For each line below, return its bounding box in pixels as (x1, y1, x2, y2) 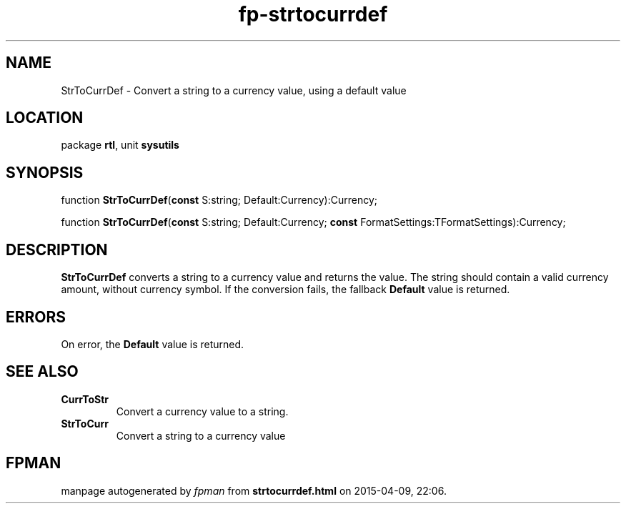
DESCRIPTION (6, 240, 108, 259)
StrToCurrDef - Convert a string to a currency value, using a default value (61, 84, 407, 97)
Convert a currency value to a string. (116, 405, 289, 417)
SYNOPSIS (6, 163, 84, 182)
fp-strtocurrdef (238, 2, 388, 26)
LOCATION (6, 109, 84, 127)
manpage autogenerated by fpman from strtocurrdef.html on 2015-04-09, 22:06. (61, 484, 447, 497)
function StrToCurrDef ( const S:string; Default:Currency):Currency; (61, 194, 377, 207)
